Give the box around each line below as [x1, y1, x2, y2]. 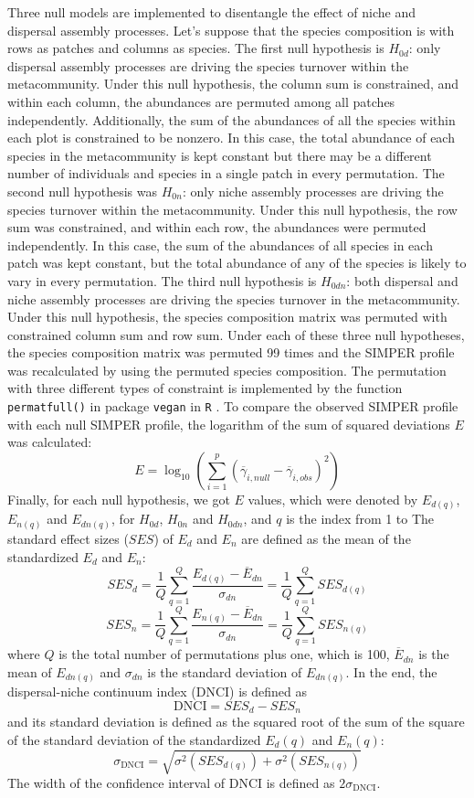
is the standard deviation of [147, 662, 302, 681]
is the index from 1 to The [286, 509, 435, 528]
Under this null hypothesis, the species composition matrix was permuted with [7, 307, 448, 326]
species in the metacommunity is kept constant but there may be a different [7, 145, 432, 165]
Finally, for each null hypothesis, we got [7, 489, 230, 508]
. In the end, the [345, 662, 437, 681]
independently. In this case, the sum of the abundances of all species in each [7, 235, 433, 254]
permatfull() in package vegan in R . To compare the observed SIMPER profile [7, 397, 458, 416]
